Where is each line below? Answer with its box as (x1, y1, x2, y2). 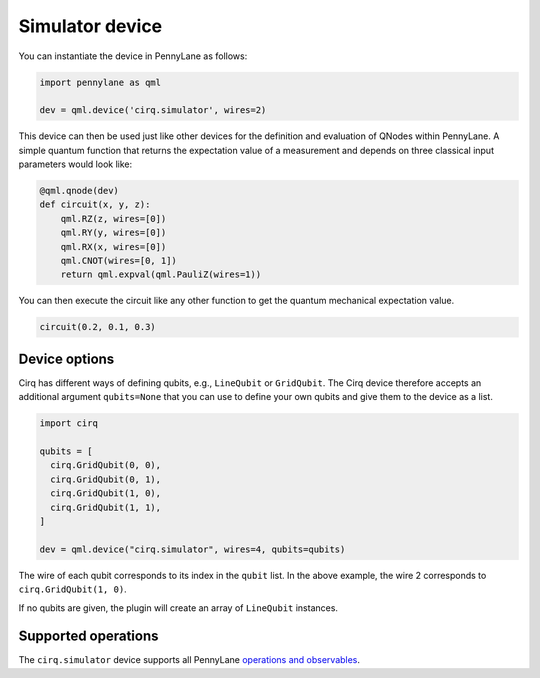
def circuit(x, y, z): (39, 199, 151, 210)
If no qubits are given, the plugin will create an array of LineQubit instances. (18, 601, 339, 614)
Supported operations (18, 628, 159, 645)
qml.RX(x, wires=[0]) (60, 241, 167, 252)
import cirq (39, 418, 99, 429)
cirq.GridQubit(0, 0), (50, 460, 162, 471)
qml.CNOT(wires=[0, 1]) (60, 255, 177, 267)
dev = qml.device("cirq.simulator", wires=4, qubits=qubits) (39, 543, 346, 555)
